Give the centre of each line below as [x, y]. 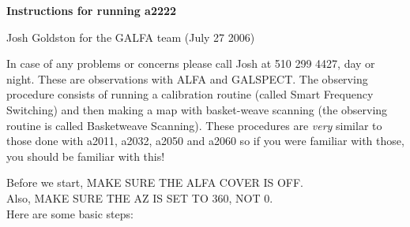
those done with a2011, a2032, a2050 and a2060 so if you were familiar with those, [205, 141]
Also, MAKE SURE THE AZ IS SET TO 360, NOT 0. [140, 197]
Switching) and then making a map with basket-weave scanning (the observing [197, 109]
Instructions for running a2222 [92, 10]
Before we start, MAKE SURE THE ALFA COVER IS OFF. [155, 182]
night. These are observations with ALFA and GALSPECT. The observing [187, 78]
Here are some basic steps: [70, 213]
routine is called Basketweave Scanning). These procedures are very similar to [194, 125]
